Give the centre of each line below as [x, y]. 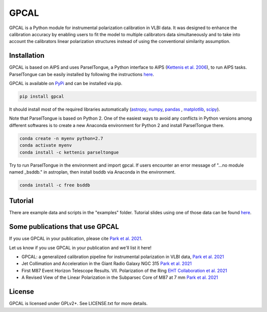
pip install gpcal [42, 96]
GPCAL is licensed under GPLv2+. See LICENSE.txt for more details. [78, 304]
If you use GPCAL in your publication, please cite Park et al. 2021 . [76, 239]
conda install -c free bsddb [55, 185]
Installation [27, 56]
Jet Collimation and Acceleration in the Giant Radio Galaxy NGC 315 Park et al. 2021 [107, 264]
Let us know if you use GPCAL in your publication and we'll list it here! [80, 248]
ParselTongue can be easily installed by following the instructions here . [82, 74]
